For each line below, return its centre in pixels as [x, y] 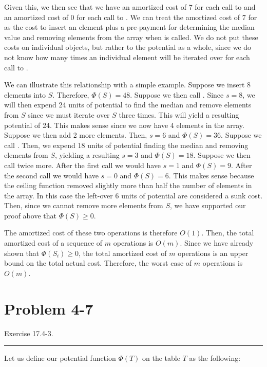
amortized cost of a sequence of [53, 243]
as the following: [215, 358]
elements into [25, 94]
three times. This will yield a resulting [179, 114]
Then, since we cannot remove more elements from [84, 205]
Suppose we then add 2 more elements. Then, [76, 135]
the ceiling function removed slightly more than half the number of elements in [128, 185]
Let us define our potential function [60, 358]
